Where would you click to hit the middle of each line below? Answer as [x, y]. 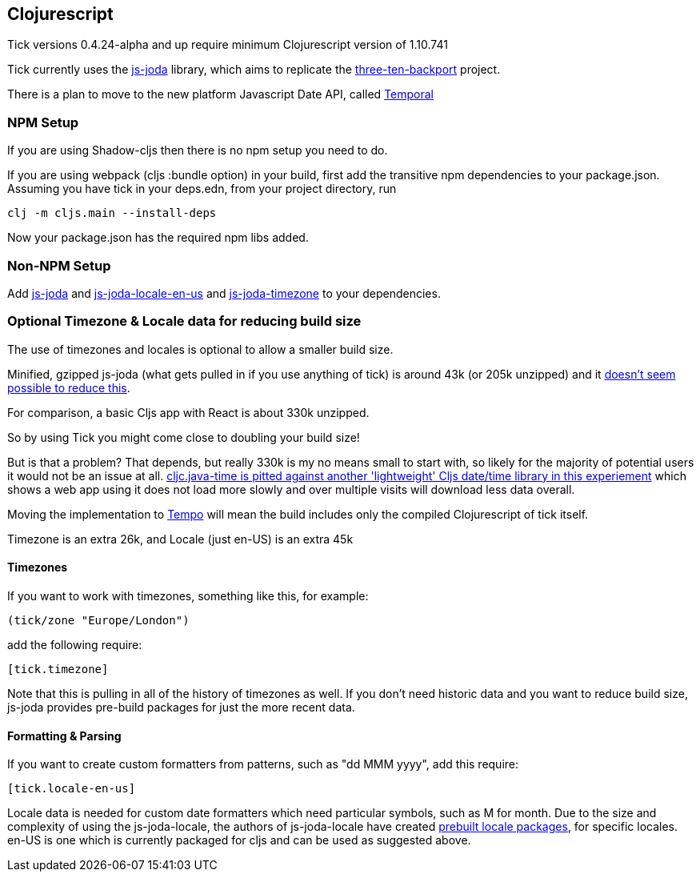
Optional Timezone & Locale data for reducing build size [184, 321]
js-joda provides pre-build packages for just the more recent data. [181, 707]
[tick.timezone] [58, 669]
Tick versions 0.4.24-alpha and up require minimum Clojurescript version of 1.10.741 [228, 45]
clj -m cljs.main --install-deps [112, 213]
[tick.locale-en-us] [72, 789]
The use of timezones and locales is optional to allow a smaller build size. [200, 349]
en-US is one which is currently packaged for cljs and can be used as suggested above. [239, 840]
